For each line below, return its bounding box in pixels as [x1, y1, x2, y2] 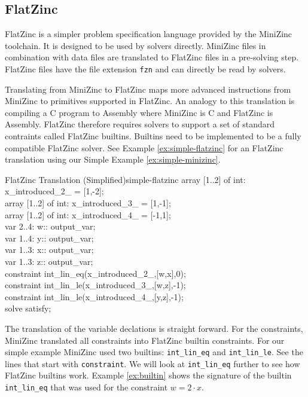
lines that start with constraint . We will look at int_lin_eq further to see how [5, 357, 300, 369]
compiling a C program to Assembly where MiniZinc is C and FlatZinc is [5, 106, 273, 118]
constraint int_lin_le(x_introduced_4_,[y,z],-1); [5, 290, 184, 303]
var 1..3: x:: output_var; [5, 243, 94, 256]
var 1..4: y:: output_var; [5, 231, 94, 244]
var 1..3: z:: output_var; [5, 255, 93, 267]
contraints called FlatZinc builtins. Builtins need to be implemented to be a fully [5, 130, 301, 142]
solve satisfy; [5, 302, 51, 314]
